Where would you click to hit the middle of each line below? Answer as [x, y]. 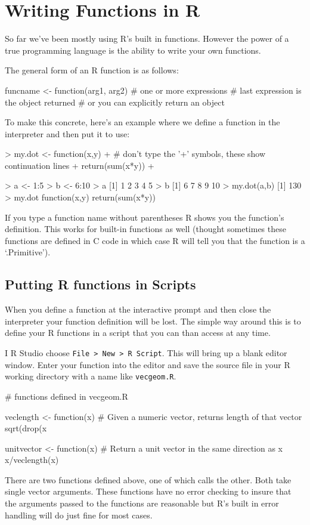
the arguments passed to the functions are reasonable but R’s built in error [142, 503]
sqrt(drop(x [26, 428]
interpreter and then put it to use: [67, 133]
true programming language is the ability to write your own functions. [133, 50]
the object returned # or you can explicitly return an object [115, 102]
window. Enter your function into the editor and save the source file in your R [148, 364]
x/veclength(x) [32, 460]
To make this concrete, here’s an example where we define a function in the [142, 122]
